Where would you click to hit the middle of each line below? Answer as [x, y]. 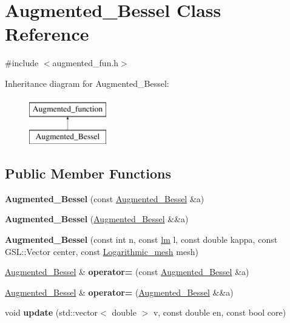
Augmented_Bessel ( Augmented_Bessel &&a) [97, 219]
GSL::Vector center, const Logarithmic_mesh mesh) [102, 251]
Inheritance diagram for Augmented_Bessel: [87, 83]
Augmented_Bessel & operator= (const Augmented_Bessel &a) [127, 272]
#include [22, 63]
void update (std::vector [52, 312]
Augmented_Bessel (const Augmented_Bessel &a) [105, 198]
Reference [47, 34]
